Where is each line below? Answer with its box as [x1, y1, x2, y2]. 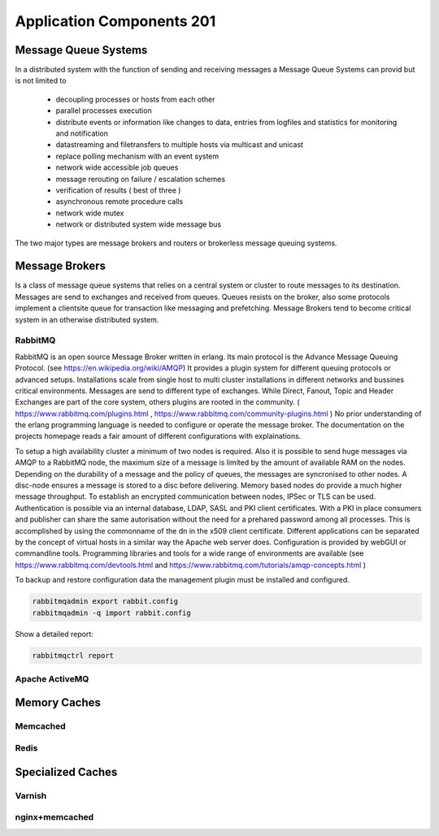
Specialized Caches [15, 765, 118, 779]
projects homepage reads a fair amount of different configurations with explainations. [15, 431, 302, 441]
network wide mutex [55, 208, 124, 218]
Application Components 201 [15, 12, 216, 30]
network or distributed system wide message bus [55, 219, 222, 229]
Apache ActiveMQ [15, 673, 89, 684]
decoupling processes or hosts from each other [55, 94, 215, 104]
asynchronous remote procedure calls [55, 197, 184, 206]
